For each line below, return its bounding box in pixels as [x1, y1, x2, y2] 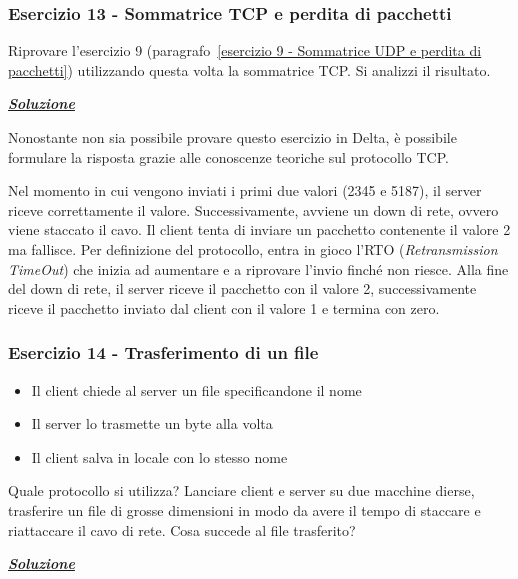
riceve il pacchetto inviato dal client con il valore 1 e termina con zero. [8, 297, 440, 318]
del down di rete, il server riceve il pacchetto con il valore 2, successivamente [8, 278, 477, 299]
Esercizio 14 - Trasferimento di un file [8, 340, 319, 365]
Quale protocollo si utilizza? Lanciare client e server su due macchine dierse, [8, 480, 475, 501]
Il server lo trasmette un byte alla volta [31, 413, 273, 434]
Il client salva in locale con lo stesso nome [31, 446, 288, 467]
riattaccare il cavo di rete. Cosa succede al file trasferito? [8, 519, 356, 540]
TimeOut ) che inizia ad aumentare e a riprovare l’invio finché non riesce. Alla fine [8, 258, 509, 279]
